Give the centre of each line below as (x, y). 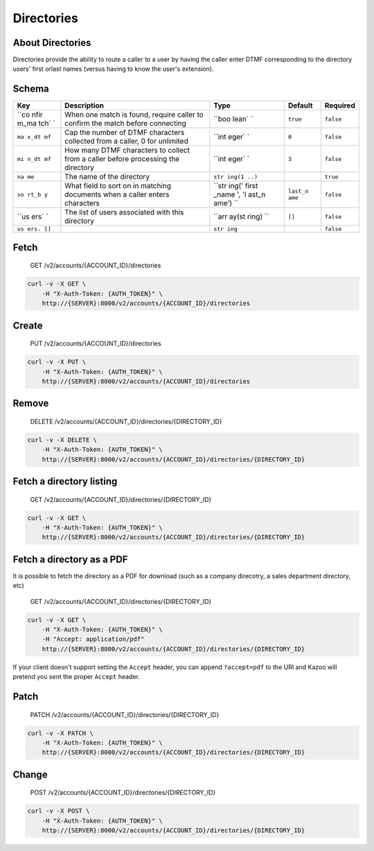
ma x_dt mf (34, 136)
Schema (31, 89)
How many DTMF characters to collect (127, 151)
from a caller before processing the (122, 159)
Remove (31, 404)
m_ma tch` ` (36, 124)
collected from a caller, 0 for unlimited (126, 141)
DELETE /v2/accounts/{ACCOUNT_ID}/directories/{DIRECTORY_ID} (126, 421)
